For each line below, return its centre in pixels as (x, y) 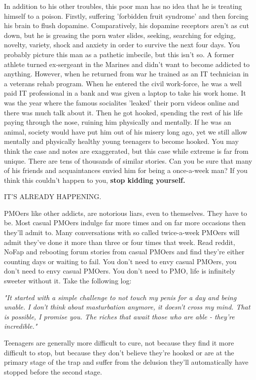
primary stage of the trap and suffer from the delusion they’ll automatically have (126, 362)
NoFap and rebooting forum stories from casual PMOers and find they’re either (124, 252)
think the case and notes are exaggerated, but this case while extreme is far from (126, 151)
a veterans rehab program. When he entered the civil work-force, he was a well (123, 83)
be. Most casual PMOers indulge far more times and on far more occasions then (125, 223)
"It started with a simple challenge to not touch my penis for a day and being (120, 297)
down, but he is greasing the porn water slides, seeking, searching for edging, (120, 35)
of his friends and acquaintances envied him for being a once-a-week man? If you (126, 170)
